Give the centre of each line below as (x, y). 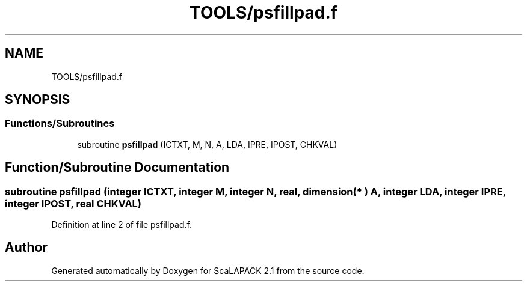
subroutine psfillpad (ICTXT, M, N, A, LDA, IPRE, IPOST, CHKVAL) (207, 144)
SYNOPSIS (38, 100)
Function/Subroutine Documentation (117, 168)
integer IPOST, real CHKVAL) (73, 203)
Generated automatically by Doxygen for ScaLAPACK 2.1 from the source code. (208, 270)
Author (26, 248)
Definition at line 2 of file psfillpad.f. (122, 225)
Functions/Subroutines (60, 123)
